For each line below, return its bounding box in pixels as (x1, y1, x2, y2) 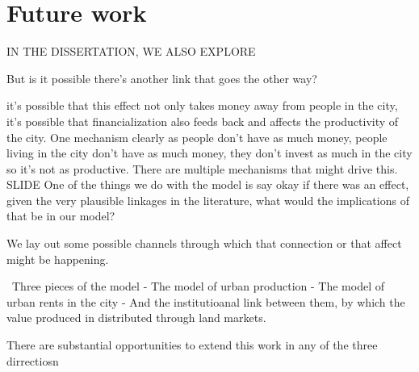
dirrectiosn (6, 352, 59, 369)
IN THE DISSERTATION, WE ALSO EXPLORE (6, 43, 256, 60)
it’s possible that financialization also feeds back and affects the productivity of (6, 112, 399, 129)
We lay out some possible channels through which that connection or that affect (6, 235, 402, 252)
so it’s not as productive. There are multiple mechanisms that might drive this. (6, 160, 398, 177)
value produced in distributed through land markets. (6, 309, 266, 326)
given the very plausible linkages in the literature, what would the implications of (6, 191, 409, 208)
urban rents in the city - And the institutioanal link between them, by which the (6, 293, 405, 310)
